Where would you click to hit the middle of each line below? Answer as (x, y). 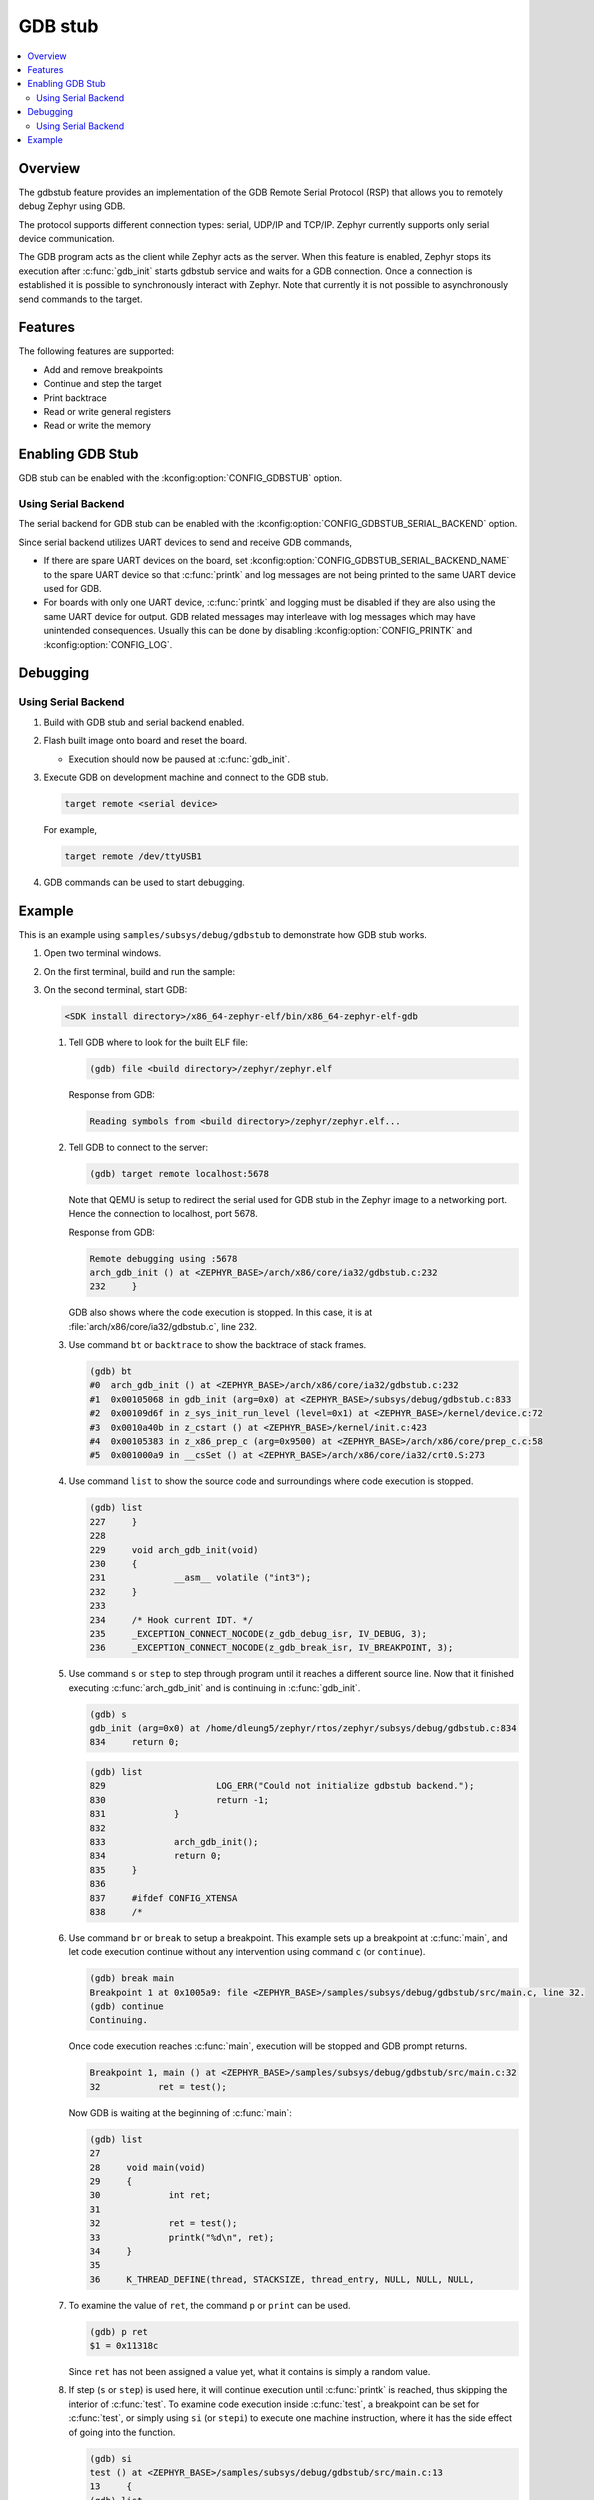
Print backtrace (75, 397)
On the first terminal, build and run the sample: (139, 971)
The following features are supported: (96, 351)
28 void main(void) (148, 2167)
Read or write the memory (97, 426)
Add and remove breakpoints (103, 369)
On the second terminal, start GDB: (115, 989)
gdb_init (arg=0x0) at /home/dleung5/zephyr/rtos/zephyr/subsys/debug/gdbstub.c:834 (303, 1728)
